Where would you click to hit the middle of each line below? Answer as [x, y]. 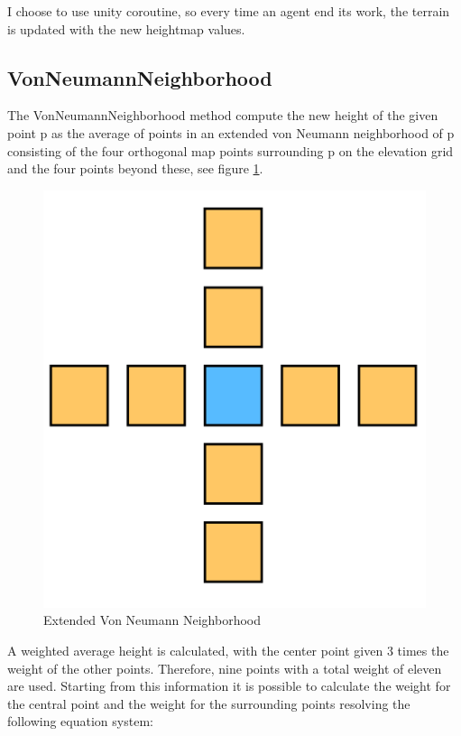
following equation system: [80, 721]
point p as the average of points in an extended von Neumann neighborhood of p [231, 132]
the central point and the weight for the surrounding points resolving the [209, 703]
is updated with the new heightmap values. [126, 28]
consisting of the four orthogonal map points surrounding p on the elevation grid [230, 150]
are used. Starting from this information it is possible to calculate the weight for [229, 686]
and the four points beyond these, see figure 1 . [135, 168]
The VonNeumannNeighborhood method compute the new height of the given [223, 115]
